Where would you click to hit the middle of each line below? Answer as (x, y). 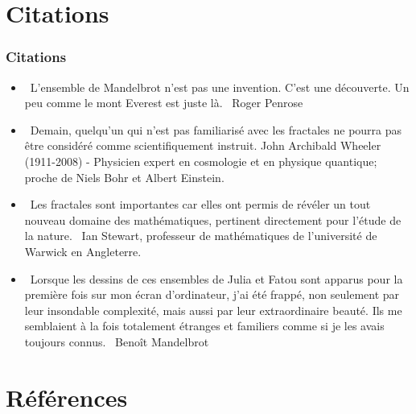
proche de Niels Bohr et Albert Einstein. (124, 177)
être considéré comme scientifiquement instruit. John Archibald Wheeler (203, 145)
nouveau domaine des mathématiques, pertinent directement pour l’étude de (213, 219)
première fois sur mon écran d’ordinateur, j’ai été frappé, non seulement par (212, 294)
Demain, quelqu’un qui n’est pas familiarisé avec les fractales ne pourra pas (216, 129)
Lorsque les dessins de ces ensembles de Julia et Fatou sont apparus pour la (216, 278)
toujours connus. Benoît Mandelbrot (117, 341)
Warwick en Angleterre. (83, 251)
